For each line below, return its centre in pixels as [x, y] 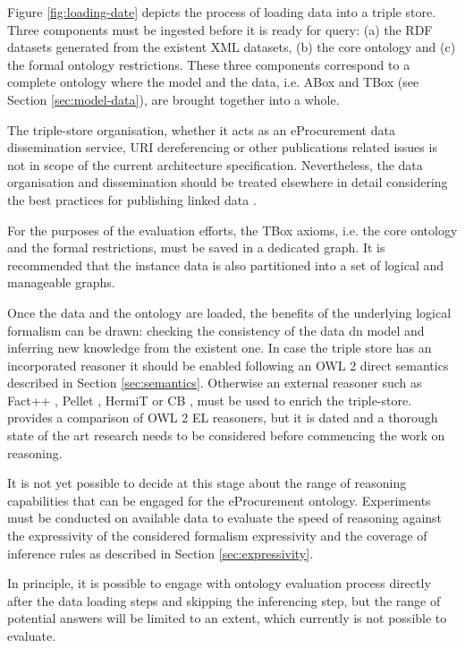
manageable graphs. [61, 282]
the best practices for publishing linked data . [132, 199]
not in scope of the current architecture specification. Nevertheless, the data [215, 164]
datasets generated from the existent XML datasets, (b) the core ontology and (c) [232, 47]
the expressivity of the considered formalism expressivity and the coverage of [217, 536]
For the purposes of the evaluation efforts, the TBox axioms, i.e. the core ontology [232, 230]
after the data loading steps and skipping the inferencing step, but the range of [224, 600]
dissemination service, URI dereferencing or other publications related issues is [222, 147]
